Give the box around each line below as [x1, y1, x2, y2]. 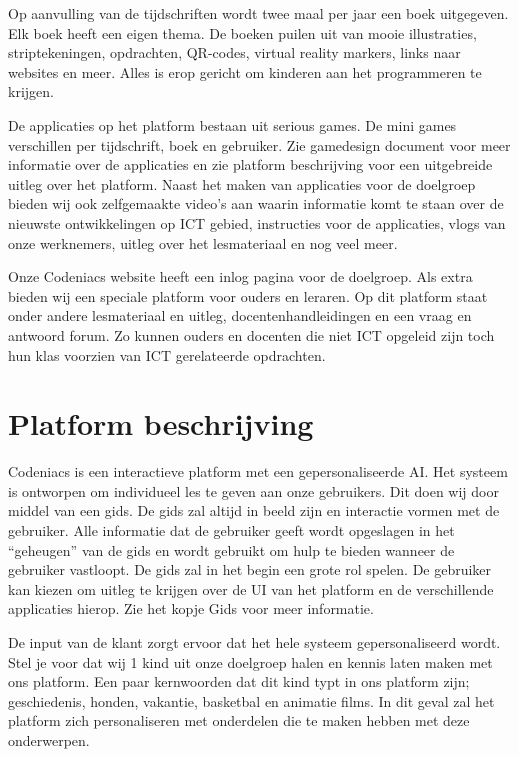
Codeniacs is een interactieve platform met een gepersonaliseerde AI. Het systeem [8, 461, 508, 482]
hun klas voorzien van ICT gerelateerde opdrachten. [8, 344, 326, 365]
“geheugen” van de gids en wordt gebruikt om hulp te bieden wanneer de [8, 539, 455, 560]
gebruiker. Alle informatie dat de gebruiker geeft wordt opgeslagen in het [8, 520, 455, 540]
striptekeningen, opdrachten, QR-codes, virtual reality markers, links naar [8, 42, 461, 63]
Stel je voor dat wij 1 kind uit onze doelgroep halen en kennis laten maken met [8, 651, 493, 672]
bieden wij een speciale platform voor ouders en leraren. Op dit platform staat [8, 285, 488, 306]
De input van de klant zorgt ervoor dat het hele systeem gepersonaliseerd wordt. [8, 631, 501, 652]
